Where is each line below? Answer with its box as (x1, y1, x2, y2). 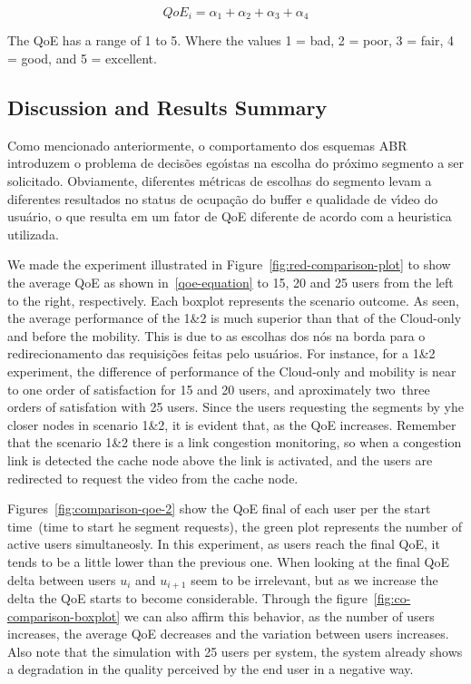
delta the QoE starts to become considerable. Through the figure (7, 588, 368, 607)
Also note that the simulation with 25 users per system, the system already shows (7, 641, 463, 660)
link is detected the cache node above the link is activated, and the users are (7, 450, 433, 469)
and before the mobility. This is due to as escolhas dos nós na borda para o (7, 326, 426, 345)
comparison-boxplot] (7, 606, 121, 625)
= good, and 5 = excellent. (7, 49, 157, 68)
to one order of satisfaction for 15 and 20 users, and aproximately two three (7, 379, 430, 398)
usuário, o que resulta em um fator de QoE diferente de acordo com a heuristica (7, 207, 452, 226)
